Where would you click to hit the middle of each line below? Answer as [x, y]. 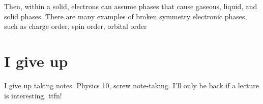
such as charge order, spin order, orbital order [76, 26]
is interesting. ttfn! [33, 95]
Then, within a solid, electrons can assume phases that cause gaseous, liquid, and [131, 6]
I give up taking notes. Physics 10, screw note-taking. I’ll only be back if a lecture [132, 85]
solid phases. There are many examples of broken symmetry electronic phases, [126, 16]
